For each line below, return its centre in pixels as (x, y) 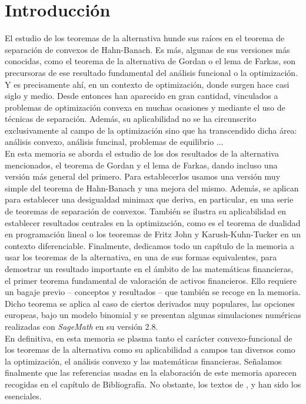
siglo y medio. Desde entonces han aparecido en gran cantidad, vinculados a (142, 96)
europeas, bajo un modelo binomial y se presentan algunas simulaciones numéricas (153, 315)
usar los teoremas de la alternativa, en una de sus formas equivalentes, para (141, 257)
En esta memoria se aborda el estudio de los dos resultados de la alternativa (142, 153)
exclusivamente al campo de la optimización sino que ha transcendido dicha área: (151, 130)
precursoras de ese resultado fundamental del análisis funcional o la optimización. (152, 72)
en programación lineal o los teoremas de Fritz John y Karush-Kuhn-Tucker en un (153, 234)
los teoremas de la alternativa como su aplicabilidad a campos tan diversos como (150, 350)
